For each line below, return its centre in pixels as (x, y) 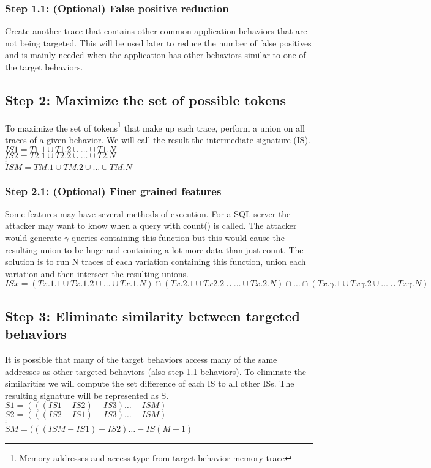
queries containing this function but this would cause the (178, 238)
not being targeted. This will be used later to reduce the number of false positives (158, 43)
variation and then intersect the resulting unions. (97, 273)
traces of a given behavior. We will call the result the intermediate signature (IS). (158, 140)
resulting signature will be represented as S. (87, 395)
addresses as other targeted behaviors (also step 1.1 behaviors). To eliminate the (156, 371)
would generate (33, 238)
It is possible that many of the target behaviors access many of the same (141, 359)
